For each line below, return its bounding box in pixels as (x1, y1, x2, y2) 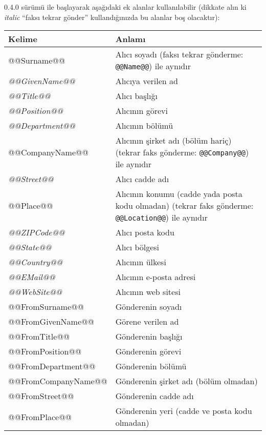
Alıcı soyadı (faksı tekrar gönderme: (115, 48, 243, 61)
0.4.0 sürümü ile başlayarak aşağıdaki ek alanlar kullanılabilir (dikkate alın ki (4, 2, 247, 12)
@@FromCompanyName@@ (8, 375, 107, 387)
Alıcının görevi (115, 105, 168, 117)
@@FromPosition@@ (8, 345, 82, 358)
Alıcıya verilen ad (115, 75, 178, 87)
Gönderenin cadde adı (115, 390, 194, 402)
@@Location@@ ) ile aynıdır (115, 211, 208, 224)
